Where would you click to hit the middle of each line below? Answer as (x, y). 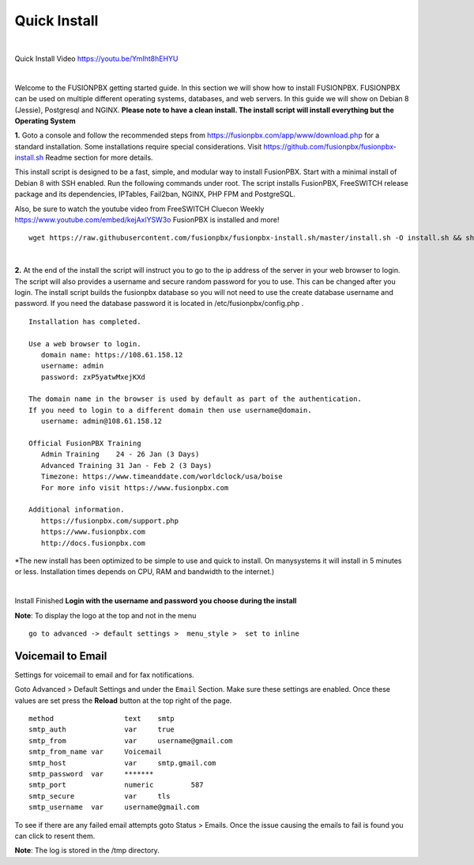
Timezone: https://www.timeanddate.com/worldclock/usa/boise (162, 477)
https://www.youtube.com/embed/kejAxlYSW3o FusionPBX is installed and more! (147, 220)
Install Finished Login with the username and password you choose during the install (156, 601)
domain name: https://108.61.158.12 (112, 355)
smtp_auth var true (102, 730)
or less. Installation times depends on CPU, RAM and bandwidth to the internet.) (145, 572)
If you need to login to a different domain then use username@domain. (170, 410)
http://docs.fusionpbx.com (93, 543)
